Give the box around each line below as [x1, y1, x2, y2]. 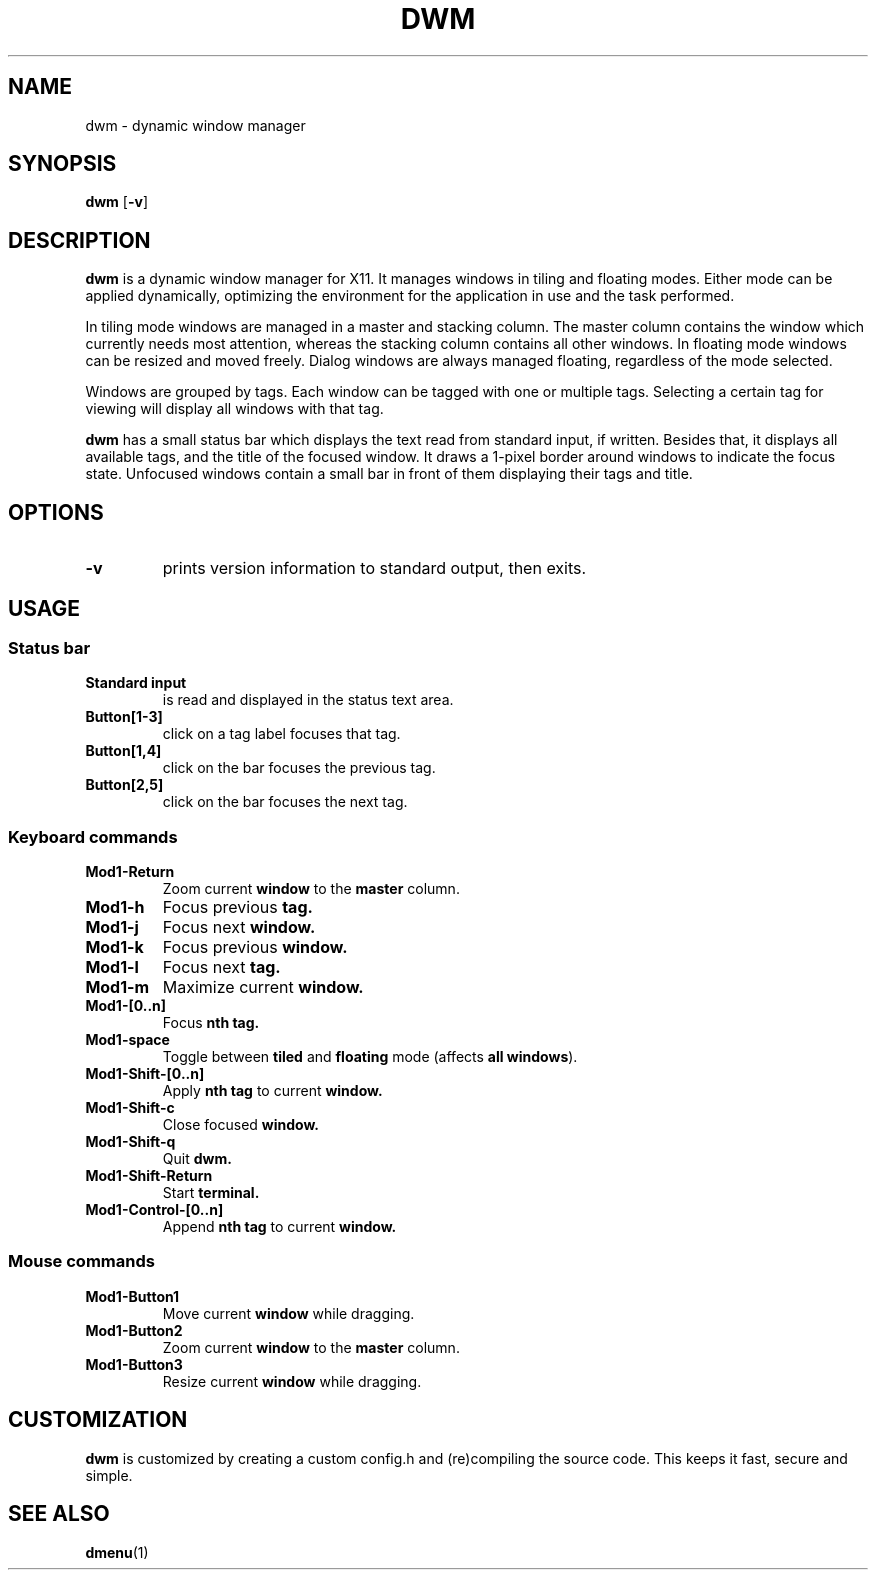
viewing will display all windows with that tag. [85, 400, 384, 418]
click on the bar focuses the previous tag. [162, 759, 436, 777]
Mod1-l [85, 957, 139, 978]
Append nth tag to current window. [162, 1218, 397, 1236]
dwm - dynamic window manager [85, 116, 306, 134]
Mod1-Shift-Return [85, 1167, 213, 1185]
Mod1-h [85, 897, 145, 918]
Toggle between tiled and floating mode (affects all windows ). [162, 1048, 578, 1066]
